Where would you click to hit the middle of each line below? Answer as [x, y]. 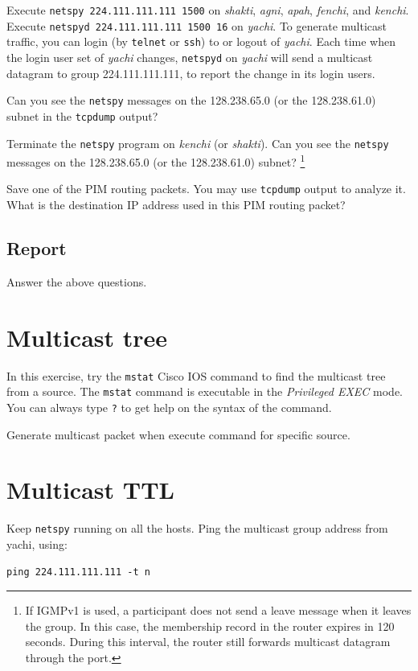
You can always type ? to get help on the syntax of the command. [169, 407]
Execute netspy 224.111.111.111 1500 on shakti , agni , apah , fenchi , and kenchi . [208, 10]
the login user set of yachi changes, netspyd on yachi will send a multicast [190, 57]
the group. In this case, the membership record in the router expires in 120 [210, 626]
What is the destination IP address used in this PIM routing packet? [176, 205]
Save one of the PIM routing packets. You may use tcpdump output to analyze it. [206, 189]
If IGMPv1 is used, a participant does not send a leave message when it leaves [218, 610]
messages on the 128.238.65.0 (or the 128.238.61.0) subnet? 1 [156, 161]
